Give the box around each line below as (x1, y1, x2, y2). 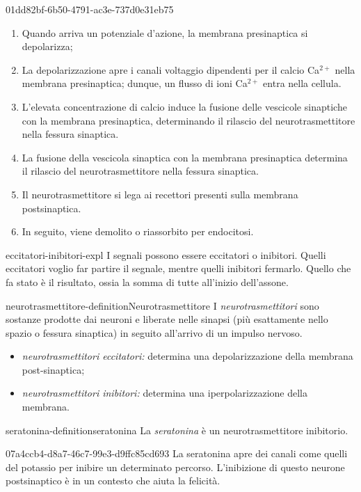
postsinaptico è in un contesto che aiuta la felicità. (6, 473, 220, 488)
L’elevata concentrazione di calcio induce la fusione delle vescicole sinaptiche (22, 99, 347, 113)
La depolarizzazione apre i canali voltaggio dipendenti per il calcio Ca (22, 62, 320, 77)
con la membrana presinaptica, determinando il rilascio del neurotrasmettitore (22, 113, 355, 127)
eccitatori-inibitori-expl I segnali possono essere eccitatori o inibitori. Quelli (6, 247, 326, 262)
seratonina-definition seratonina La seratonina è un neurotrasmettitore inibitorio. (6, 422, 348, 437)
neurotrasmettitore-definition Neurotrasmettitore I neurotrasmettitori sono (6, 298, 319, 312)
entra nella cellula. (263, 76, 342, 90)
